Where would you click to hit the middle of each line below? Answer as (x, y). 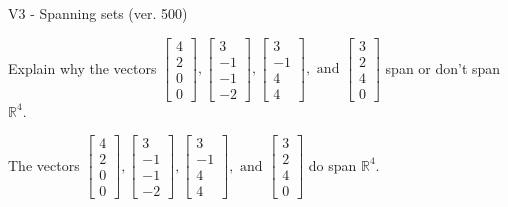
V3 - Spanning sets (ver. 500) (98, 13)
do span (332, 164)
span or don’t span (443, 67)
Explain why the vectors (82, 67)
